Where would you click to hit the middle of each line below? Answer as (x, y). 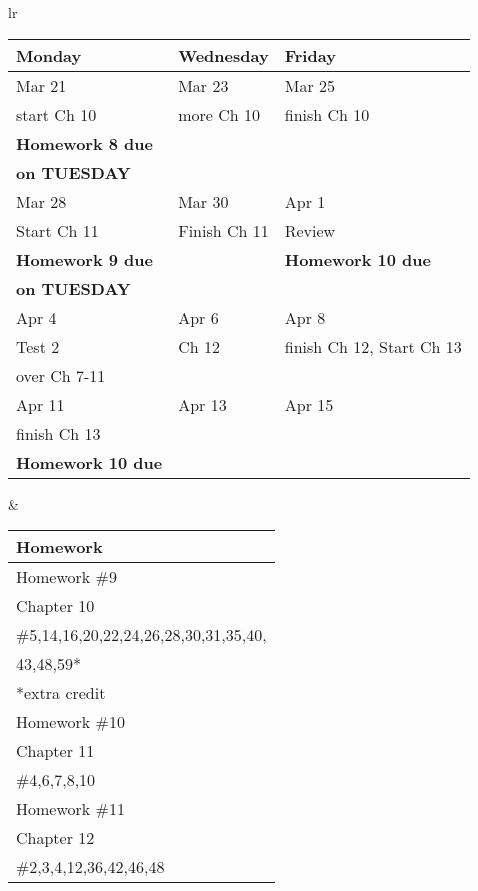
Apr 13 (202, 404)
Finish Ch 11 (223, 230)
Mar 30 (203, 201)
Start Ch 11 (57, 230)
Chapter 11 (55, 751)
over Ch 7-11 (61, 375)
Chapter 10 (55, 606)
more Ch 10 (219, 114)
